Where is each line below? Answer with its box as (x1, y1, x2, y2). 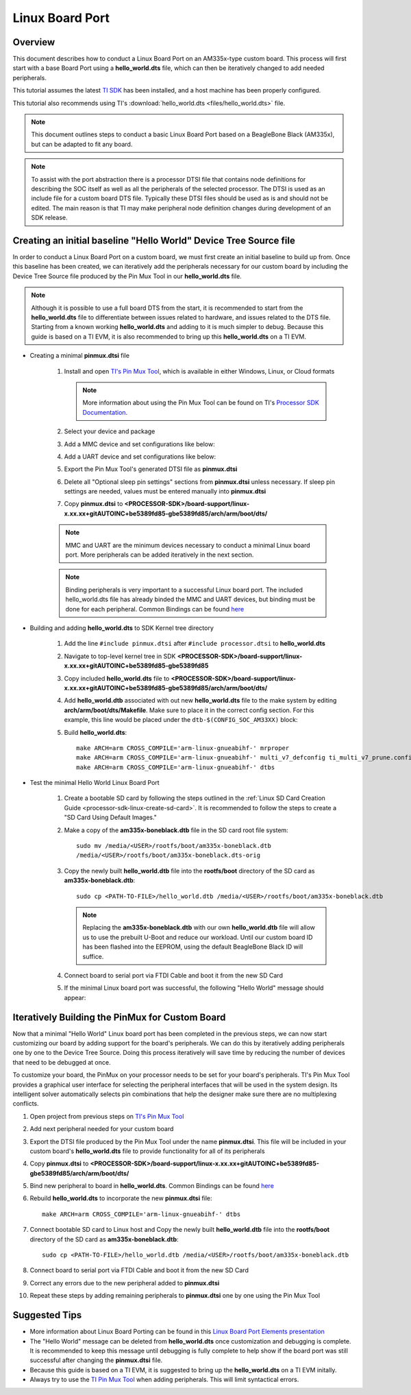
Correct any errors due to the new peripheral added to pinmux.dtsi (29, 1278, 220, 1287)
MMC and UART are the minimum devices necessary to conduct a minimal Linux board (65, 541, 311, 549)
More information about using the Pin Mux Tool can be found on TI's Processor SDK (82, 398, 320, 407)
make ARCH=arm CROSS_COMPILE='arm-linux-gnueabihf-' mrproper (76, 744, 290, 752)
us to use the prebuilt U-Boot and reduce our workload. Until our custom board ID (82, 933, 313, 941)
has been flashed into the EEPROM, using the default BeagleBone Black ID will (82, 943, 303, 951)
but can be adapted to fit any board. (31, 140, 133, 148)
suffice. (82, 952, 104, 960)
